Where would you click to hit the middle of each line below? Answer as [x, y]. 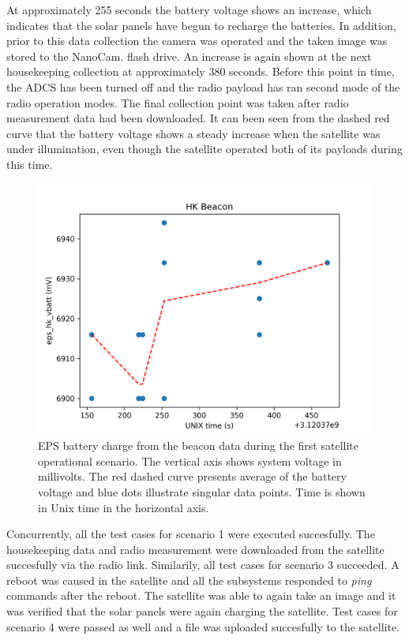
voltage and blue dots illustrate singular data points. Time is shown [202, 491]
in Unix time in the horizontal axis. [124, 507]
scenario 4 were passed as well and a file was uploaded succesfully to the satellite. [203, 626]
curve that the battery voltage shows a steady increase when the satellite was [193, 133]
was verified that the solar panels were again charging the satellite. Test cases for [202, 611]
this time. [30, 164]
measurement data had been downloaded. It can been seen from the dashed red [198, 118]
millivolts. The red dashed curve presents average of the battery [192, 476]
